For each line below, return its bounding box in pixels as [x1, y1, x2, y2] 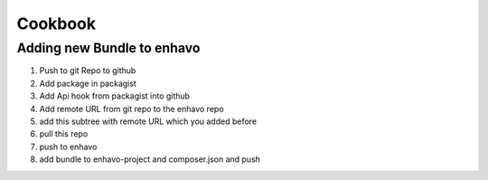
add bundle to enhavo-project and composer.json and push [39, 154, 261, 165]
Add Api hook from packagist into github [39, 90, 190, 101]
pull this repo [39, 128, 89, 139]
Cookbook [16, 14, 97, 33]
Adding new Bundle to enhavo [16, 40, 201, 56]
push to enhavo [39, 141, 98, 152]
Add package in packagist [39, 78, 137, 89]
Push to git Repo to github [39, 65, 136, 76]
